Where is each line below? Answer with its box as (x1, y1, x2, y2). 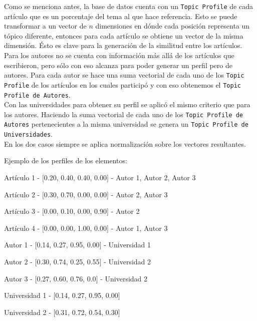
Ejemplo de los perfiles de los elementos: (4, 155, 127, 166)
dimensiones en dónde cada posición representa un (95, 21, 250, 31)
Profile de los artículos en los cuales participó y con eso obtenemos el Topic (4, 79, 241, 90)
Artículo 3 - (4, 206, 40, 216)
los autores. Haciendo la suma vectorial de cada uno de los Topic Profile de (4, 109, 243, 119)
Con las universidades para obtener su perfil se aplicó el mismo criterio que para (4, 99, 250, 110)
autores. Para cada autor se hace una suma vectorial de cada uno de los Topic (4, 70, 244, 80)
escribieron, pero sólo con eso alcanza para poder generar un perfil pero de (4, 60, 232, 70)
